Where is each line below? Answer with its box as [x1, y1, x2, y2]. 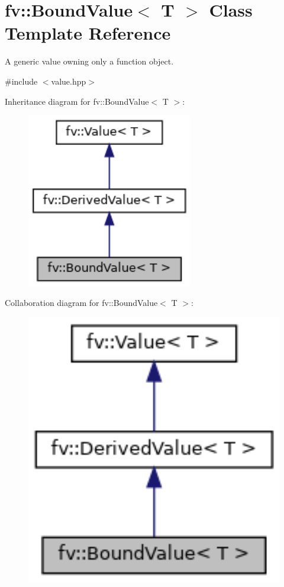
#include [5, 75, 38, 87]
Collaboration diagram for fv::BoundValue [5, 296, 158, 309]
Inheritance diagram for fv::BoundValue [5, 95, 149, 107]
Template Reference [5, 21, 171, 45]
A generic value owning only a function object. [5, 55, 174, 67]
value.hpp [51, 75, 86, 87]
